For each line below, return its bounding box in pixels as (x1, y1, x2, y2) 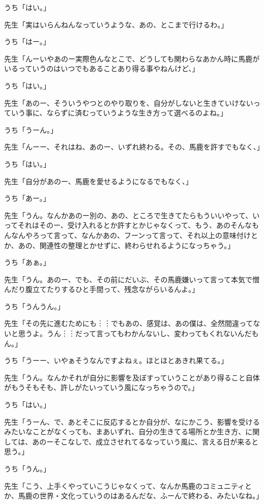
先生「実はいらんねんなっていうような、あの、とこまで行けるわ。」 (4, 19, 228, 29)
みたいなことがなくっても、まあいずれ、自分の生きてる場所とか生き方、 (4, 426, 246, 437)
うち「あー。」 (4, 193, 50, 203)
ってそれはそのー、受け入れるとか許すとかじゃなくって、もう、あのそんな (4, 220, 252, 230)
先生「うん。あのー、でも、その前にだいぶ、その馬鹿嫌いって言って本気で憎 (4, 274, 260, 284)
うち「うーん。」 (4, 124, 57, 135)
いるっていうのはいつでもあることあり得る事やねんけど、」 (4, 63, 199, 74)
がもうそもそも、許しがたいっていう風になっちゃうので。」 (4, 382, 199, 393)
